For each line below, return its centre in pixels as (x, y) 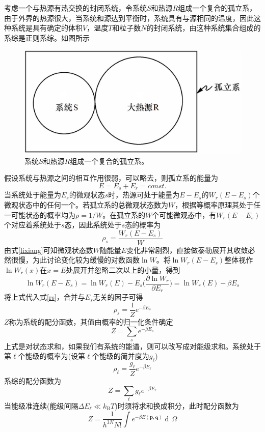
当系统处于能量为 (33, 195)
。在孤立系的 (124, 214)
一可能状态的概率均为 (40, 214)
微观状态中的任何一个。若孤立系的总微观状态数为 (86, 204)
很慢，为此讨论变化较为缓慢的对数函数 (75, 260)
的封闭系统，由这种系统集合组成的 (204, 28)
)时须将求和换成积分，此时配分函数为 (177, 406)
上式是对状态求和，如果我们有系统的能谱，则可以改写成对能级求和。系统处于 (132, 346)
